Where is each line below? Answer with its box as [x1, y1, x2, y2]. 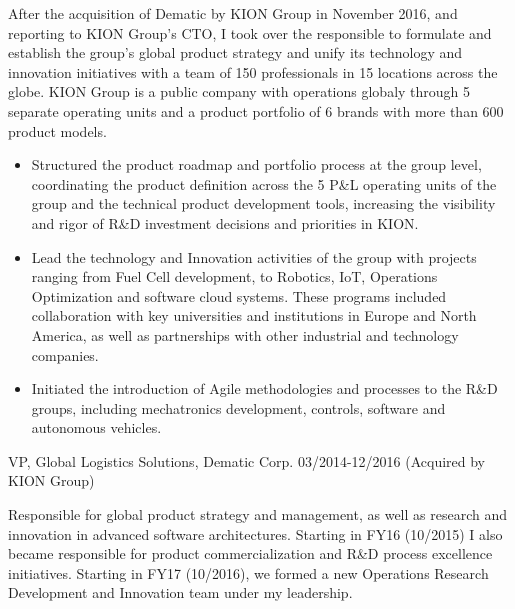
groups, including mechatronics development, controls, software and [31, 397, 446, 418]
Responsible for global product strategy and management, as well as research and [8, 504, 507, 525]
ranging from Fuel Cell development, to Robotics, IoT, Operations [31, 266, 438, 287]
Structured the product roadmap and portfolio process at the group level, [31, 154, 482, 175]
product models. [8, 120, 107, 141]
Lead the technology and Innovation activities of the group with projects [31, 246, 477, 267]
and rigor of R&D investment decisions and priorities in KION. [31, 212, 419, 233]
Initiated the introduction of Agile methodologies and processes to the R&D [31, 378, 498, 399]
